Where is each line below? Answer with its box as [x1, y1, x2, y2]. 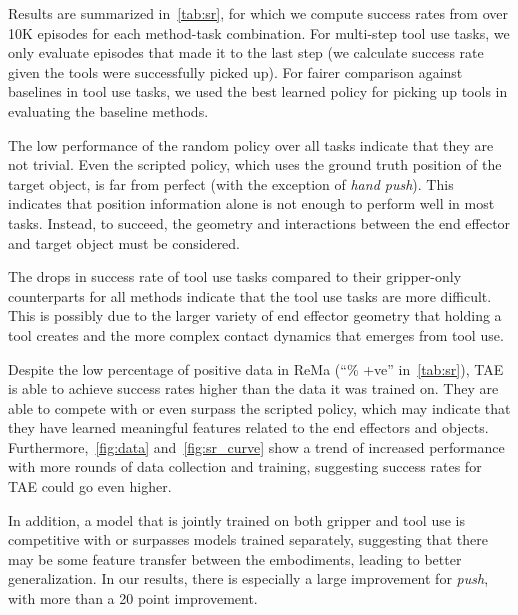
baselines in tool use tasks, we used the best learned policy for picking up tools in [8, 81, 508, 102]
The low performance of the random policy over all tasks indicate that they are [8, 134, 494, 155]
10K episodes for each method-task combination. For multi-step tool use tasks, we [8, 22, 510, 43]
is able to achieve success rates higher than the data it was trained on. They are [8, 378, 499, 399]
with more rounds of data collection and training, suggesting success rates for [8, 456, 482, 477]
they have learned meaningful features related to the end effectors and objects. [8, 417, 489, 438]
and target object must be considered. [8, 232, 241, 253]
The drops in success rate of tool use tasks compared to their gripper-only [8, 266, 462, 287]
